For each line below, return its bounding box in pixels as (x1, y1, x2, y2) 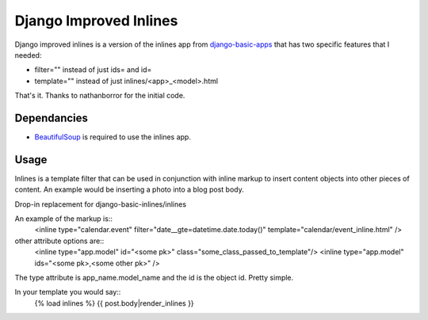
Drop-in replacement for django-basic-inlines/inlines (14, 199, 186, 209)
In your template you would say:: (14, 288, 121, 297)
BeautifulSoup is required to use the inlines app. (34, 132, 192, 142)
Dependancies (14, 111, 89, 124)
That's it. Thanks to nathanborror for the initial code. (14, 91, 185, 101)
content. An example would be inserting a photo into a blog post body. (14, 185, 245, 194)
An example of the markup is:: (14, 214, 113, 223)
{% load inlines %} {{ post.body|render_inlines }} (34, 298, 194, 308)
